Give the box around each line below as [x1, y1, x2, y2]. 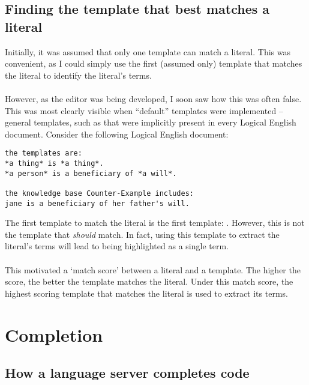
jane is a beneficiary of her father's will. [5, 199, 190, 208]
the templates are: [5, 149, 82, 158]
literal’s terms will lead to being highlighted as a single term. [5, 240, 229, 252]
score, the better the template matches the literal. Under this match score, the [5, 275, 293, 288]
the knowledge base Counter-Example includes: [5, 189, 194, 198]
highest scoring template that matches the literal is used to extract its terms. [5, 286, 288, 299]
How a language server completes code [5, 363, 250, 382]
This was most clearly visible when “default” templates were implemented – [5, 104, 283, 117]
